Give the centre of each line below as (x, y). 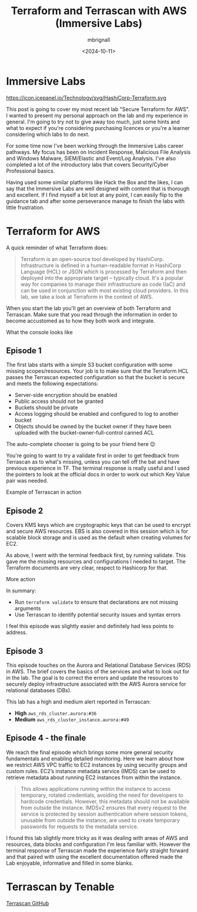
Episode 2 (25, 511)
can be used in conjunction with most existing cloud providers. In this (104, 290)
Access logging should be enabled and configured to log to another (96, 414)
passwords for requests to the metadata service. (79, 826)
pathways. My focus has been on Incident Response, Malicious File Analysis (98, 152)
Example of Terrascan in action (44, 492)
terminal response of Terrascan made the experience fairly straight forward (97, 850)
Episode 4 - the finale (46, 738)
